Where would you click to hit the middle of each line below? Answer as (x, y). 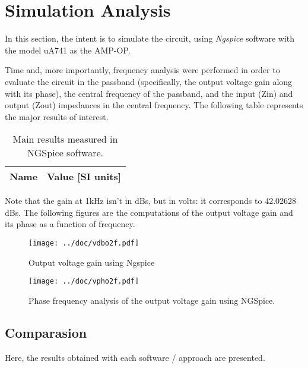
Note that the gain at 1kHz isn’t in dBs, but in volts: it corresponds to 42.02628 (151, 201)
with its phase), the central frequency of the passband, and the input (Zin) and (149, 93)
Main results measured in (65, 139)
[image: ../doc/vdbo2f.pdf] (84, 243)
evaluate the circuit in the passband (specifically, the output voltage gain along (149, 81)
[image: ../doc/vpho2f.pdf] (84, 281)
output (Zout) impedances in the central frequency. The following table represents (154, 105)
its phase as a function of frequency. (70, 224)
